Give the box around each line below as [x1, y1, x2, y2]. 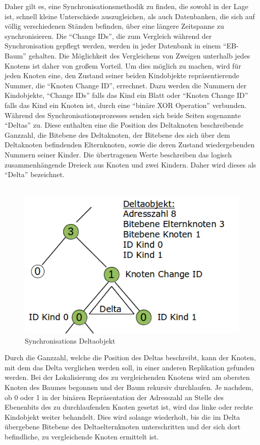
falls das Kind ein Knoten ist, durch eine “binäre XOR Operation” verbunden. [5, 99, 247, 110]
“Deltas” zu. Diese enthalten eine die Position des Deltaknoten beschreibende [5, 120, 243, 130]
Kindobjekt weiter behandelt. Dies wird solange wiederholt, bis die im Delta [5, 411, 240, 422]
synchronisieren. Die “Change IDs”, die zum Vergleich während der [5, 30, 212, 41]
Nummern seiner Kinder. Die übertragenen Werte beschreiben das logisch [5, 149, 232, 159]
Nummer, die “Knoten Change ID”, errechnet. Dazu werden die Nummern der [5, 80, 247, 90]
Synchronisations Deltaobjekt [25, 335, 116, 346]
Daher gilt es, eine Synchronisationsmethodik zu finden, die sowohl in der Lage [5, 1, 248, 11]
